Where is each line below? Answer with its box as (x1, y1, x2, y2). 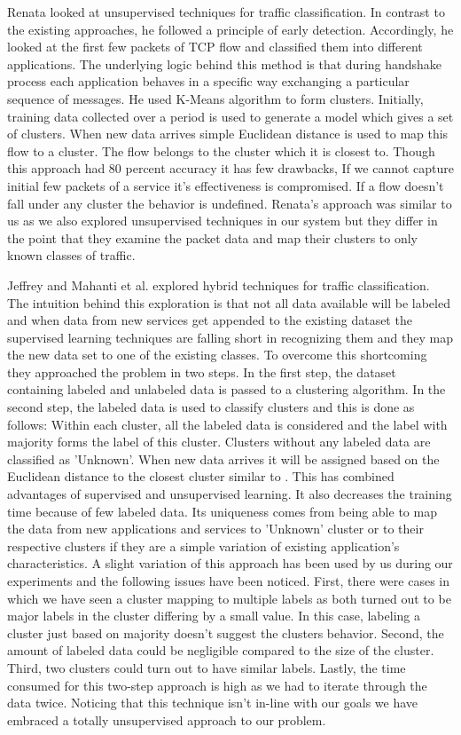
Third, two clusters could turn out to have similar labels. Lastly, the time (7, 658, 406, 676)
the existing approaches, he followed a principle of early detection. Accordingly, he (7, 20, 454, 38)
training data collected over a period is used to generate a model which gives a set (7, 107, 454, 125)
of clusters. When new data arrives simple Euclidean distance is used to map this (7, 124, 449, 143)
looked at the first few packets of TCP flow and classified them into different (7, 37, 423, 56)
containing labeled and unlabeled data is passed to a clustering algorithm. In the (7, 380, 446, 399)
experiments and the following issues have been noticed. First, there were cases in (7, 572, 449, 589)
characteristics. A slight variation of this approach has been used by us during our (7, 554, 453, 573)
